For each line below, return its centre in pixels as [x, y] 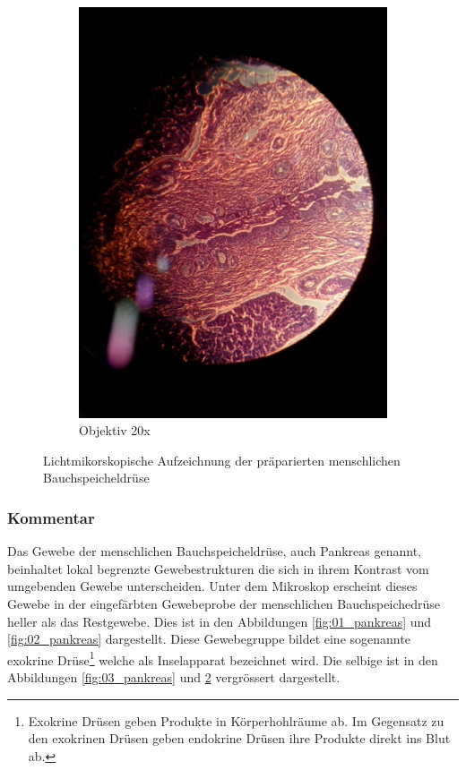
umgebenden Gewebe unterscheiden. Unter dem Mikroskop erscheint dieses [212, 586]
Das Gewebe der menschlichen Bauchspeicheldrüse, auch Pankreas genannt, [214, 551]
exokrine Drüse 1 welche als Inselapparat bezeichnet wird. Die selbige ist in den [223, 658]
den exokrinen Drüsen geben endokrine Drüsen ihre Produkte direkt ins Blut [239, 738]
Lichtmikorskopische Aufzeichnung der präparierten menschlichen [222, 460]
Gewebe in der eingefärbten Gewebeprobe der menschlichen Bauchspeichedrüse [224, 604]
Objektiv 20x [115, 430]
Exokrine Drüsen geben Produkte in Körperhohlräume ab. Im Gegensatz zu [236, 720]
